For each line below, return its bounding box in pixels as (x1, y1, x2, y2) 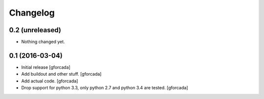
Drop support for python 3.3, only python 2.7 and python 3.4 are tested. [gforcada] (21, 85, 188, 91)
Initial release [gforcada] (21, 64, 71, 70)
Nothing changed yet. (21, 39, 66, 45)
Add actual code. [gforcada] (21, 78, 78, 84)
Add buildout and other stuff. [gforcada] (21, 71, 102, 77)
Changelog (9, 7, 55, 18)
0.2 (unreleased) (9, 26, 61, 34)
